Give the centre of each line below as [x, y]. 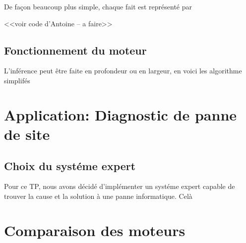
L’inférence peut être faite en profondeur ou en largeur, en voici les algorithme [123, 71]
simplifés [17, 80]
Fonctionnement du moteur [75, 50]
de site [27, 134]
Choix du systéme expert [70, 165]
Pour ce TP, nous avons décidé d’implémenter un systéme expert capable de [120, 186]
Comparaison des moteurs [95, 230]
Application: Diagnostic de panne [121, 114]
